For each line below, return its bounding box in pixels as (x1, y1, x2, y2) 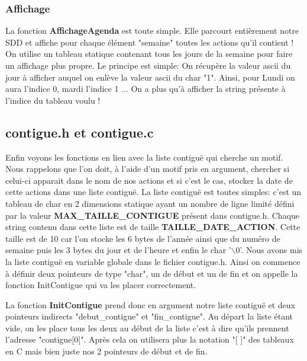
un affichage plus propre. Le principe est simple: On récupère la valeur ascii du (5, 59, 291, 71)
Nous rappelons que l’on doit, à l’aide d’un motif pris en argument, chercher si (5, 162, 290, 175)
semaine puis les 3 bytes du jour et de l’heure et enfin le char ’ (5, 244, 231, 256)
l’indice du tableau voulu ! (5, 94, 101, 106)
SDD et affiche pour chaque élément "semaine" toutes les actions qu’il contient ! (5, 36, 294, 48)
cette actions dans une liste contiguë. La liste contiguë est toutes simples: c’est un (5, 186, 302, 198)
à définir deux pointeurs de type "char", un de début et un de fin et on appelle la (5, 267, 298, 279)
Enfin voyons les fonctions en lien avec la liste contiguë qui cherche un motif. (5, 151, 283, 163)
